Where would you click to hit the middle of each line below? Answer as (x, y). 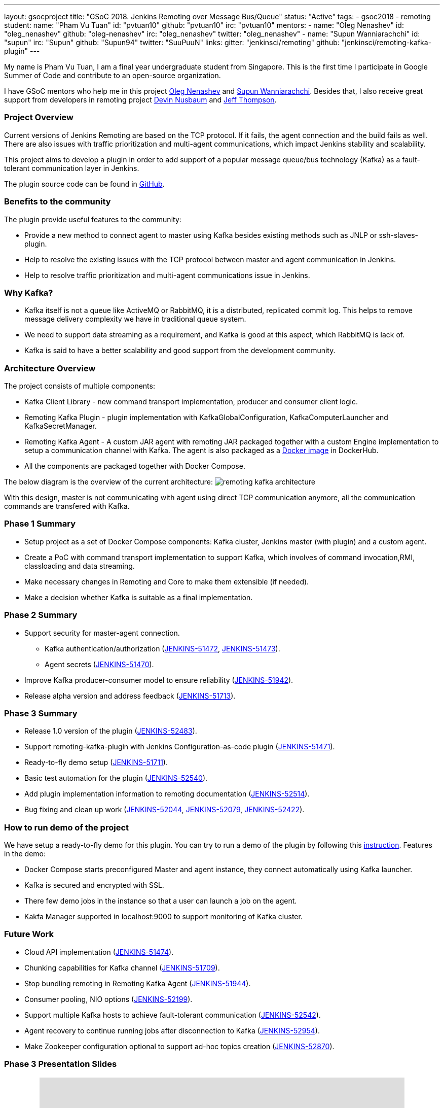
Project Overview (39, 117)
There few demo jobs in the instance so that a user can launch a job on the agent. (161, 901)
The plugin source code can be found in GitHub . (84, 184)
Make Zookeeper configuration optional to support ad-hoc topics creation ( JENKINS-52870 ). (179, 1046)
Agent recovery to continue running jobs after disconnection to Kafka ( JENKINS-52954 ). (172, 1030)
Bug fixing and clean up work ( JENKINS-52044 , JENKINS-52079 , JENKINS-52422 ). (164, 810)
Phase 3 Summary (41, 713)
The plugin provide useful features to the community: (93, 219)
